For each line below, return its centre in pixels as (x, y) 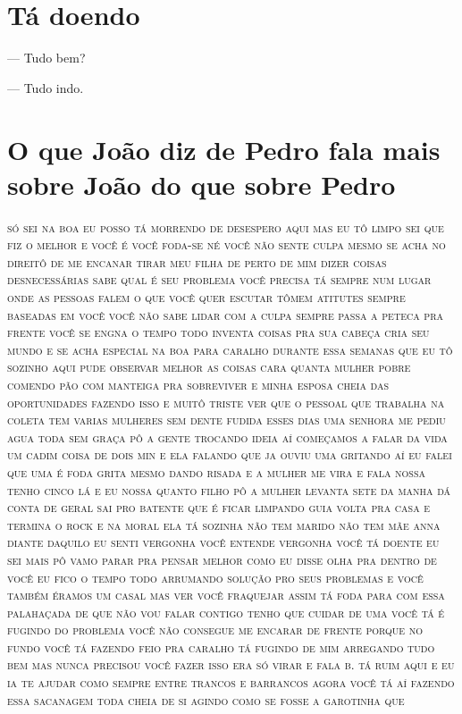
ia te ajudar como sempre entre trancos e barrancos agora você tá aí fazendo (231, 682)
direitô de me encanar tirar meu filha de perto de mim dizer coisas (197, 261)
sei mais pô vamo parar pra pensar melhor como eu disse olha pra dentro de (222, 559)
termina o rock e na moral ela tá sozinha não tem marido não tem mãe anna (224, 524)
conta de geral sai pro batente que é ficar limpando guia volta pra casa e (219, 507)
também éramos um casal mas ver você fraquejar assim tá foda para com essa (226, 595)
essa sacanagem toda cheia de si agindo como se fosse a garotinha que (206, 699)
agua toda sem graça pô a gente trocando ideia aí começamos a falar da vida (227, 437)
